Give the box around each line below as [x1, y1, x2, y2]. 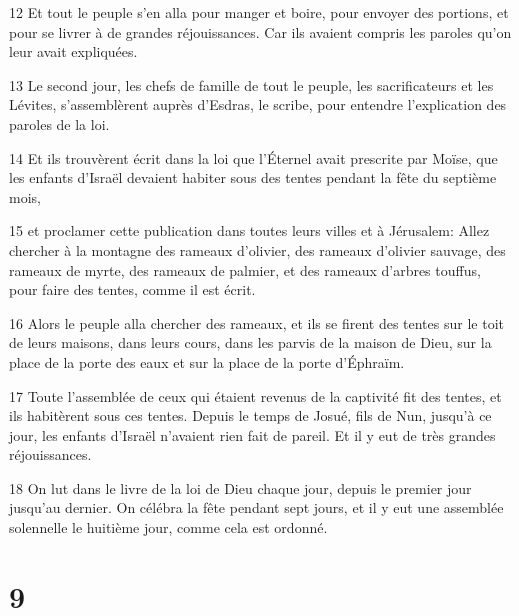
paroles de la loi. [9, 113, 110, 134]
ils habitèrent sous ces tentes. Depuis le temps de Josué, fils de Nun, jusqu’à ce [9, 405, 492, 426]
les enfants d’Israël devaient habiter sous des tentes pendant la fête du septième [9, 167, 497, 188]
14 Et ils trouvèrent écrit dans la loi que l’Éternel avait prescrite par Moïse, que [9, 147, 498, 168]
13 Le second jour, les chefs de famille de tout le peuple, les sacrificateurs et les [9, 74, 494, 95]
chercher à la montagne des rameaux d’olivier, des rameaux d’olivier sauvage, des [9, 239, 506, 260]
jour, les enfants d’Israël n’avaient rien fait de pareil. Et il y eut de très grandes [9, 424, 496, 445]
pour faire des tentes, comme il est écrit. [9, 279, 256, 300]
